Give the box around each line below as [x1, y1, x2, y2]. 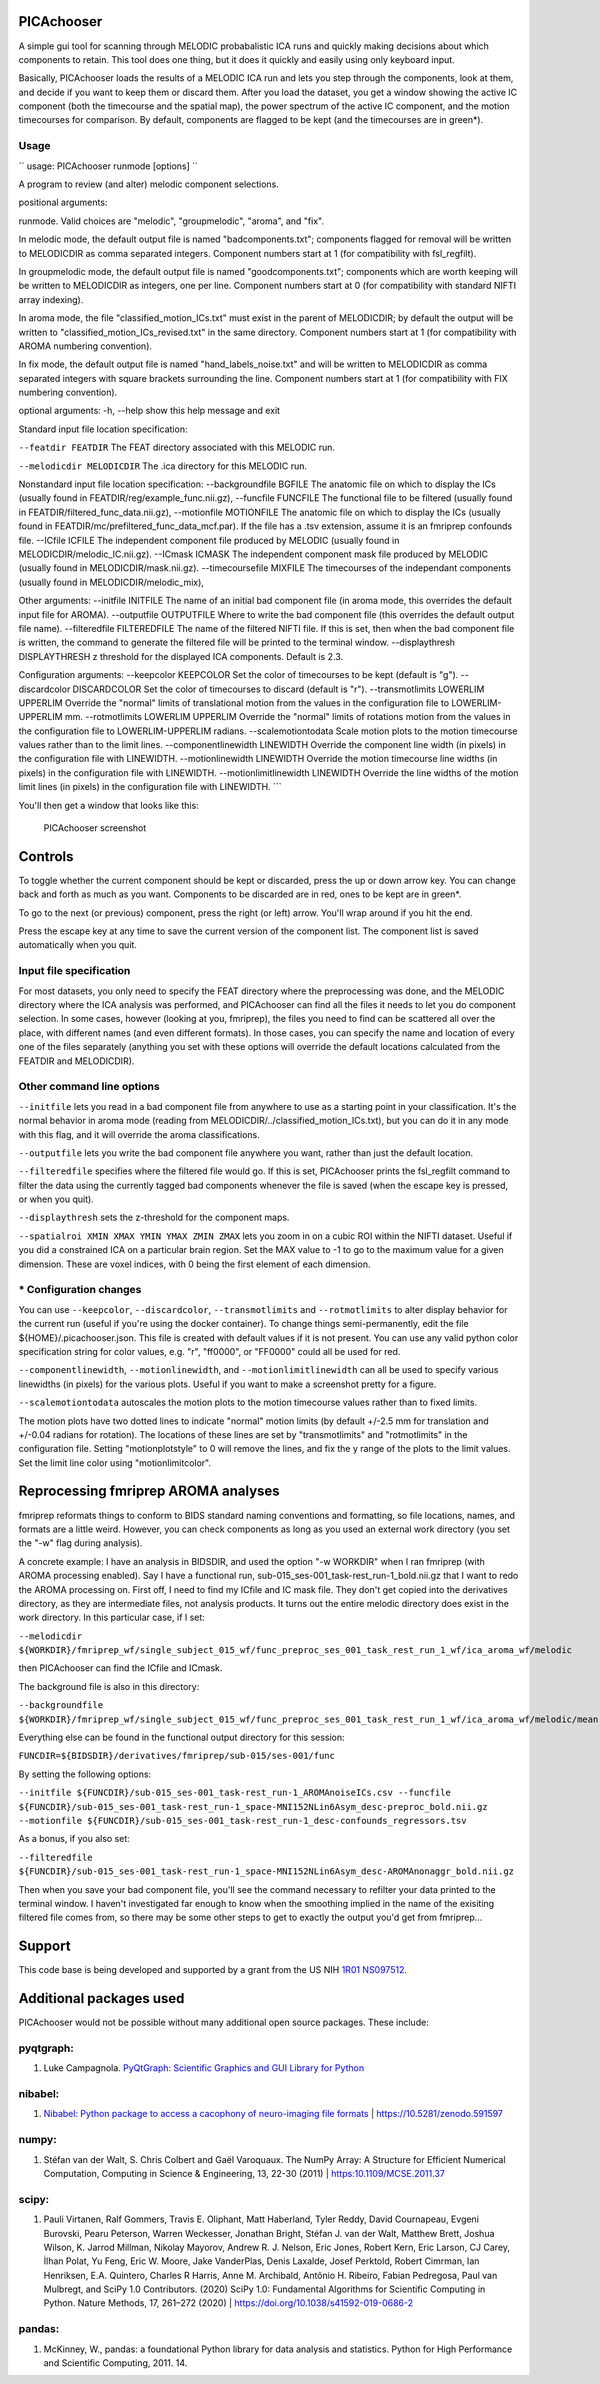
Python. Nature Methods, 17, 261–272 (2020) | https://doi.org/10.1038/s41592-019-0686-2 [43, 2297, 414, 2309]
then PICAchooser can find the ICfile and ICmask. [18, 1662, 223, 1674]
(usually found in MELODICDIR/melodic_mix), [18, 576, 205, 588]
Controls [18, 848, 74, 865]
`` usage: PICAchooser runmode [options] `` [18, 160, 199, 172]
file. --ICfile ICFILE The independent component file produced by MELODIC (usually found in [18, 534, 400, 546]
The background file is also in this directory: [18, 1680, 200, 1692]
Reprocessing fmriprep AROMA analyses [18, 1483, 280, 1500]
